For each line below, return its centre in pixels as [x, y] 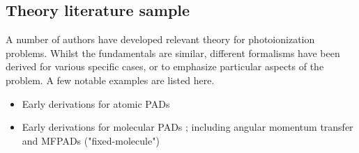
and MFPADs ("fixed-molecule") [91, 140]
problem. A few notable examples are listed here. [110, 80]
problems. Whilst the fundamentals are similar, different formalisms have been [173, 53]
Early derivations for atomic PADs [96, 103]
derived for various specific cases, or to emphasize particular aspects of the [165, 66]
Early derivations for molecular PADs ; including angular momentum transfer [188, 127]
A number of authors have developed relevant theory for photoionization [160, 39]
